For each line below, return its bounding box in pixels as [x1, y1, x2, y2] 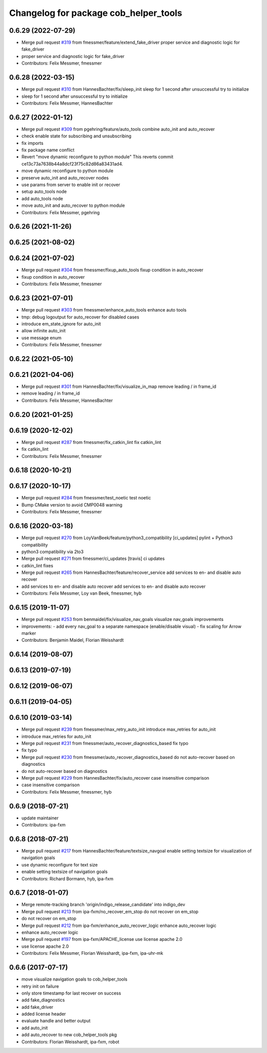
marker [21, 630, 37, 636]
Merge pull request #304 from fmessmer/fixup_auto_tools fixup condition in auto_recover [21, 267, 204, 273]
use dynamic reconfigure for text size [21, 862, 98, 867]
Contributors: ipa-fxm [21, 822, 66, 828]
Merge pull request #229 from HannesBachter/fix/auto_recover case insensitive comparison [21, 775, 210, 781]
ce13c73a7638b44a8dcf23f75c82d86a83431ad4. [21, 161, 124, 167]
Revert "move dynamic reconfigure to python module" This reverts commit [21, 154, 174, 160]
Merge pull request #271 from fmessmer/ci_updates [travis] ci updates [21, 556, 165, 561]
